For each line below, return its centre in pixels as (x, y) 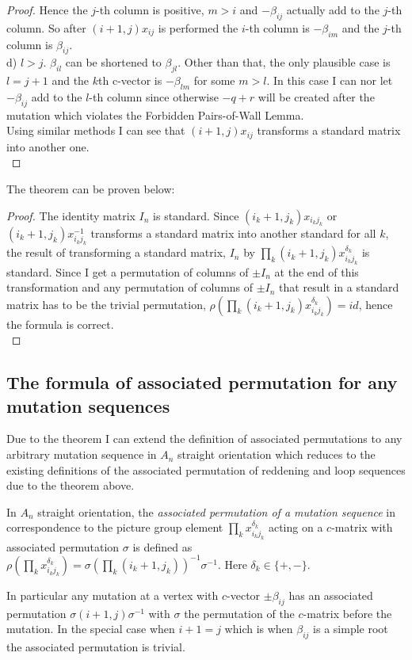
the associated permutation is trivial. (96, 647)
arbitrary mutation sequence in (82, 454)
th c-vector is (130, 80)
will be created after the (316, 96)
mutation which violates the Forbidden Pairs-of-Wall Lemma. (155, 114)
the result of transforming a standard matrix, (116, 252)
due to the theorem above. (71, 485)
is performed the (198, 27)
